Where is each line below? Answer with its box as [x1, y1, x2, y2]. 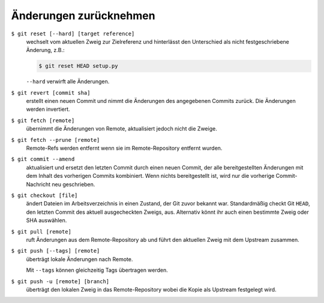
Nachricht [26, 180, 51, 188]
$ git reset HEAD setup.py [38, 63, 118, 69]
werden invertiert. [26, 105, 70, 113]
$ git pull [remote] [11, 228, 72, 235]
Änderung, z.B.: [26, 47, 65, 54]
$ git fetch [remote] [11, 117, 75, 124]
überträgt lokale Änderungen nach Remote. [26, 255, 133, 263]
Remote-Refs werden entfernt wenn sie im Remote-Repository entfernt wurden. [26, 144, 223, 152]
